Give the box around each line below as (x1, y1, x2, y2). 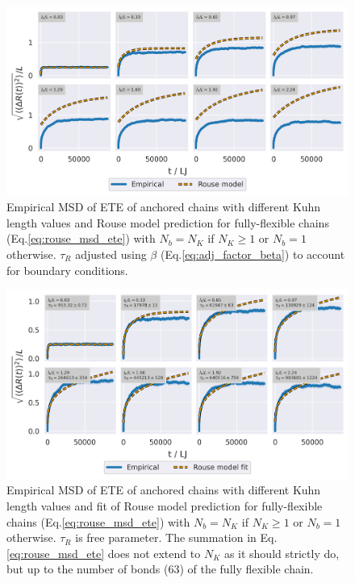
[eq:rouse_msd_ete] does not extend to (6, 544, 201, 561)
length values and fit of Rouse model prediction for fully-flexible (6, 497, 323, 514)
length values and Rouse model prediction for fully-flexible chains (6, 214, 329, 231)
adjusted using (75, 245, 147, 262)
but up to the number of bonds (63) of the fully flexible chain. (6, 560, 314, 577)
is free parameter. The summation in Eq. (75, 529, 278, 546)
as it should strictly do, (223, 544, 340, 561)
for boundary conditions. (6, 261, 128, 278)
